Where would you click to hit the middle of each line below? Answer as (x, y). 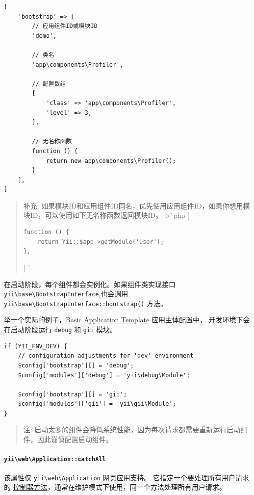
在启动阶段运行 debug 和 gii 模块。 (60, 329)
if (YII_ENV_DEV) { (36, 346)
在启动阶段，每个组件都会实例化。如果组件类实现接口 (90, 284)
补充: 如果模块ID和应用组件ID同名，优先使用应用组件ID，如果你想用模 (137, 205)
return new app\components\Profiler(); (111, 161)
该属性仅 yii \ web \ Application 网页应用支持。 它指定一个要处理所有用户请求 (127, 477)
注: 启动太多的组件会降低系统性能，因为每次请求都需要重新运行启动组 (135, 430)
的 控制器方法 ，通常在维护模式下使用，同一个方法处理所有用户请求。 (115, 487)
